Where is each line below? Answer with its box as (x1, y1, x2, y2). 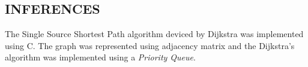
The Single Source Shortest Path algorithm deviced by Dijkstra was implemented (5, 28, 304, 40)
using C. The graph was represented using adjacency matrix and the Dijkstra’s (5, 39, 295, 51)
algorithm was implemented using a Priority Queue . (5, 51, 196, 63)
